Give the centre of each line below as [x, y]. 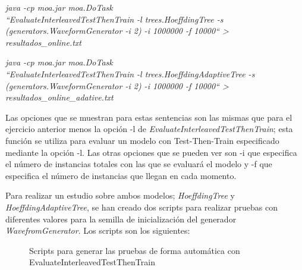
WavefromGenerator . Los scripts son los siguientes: [98, 230]
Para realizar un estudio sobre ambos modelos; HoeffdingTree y [120, 195]
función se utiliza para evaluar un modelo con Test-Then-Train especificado [142, 140]
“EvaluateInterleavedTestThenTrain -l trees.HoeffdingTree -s [114, 19]
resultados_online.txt [44, 42]
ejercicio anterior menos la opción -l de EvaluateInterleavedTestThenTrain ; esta [149, 129]
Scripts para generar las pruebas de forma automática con [135, 250]
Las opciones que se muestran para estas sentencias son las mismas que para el [149, 117]
